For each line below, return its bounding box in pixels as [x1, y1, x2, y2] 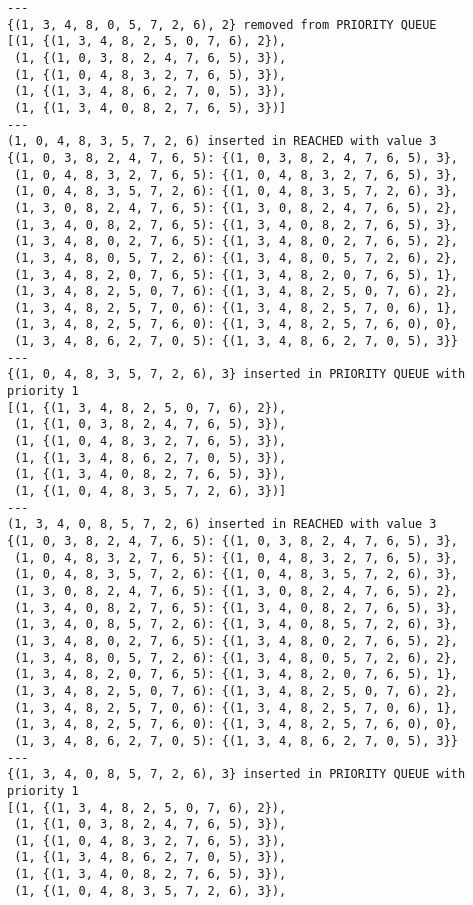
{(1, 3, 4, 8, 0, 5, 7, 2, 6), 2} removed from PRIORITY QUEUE [7, 17, 437, 32]
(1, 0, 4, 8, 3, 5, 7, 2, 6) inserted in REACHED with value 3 [7, 134, 437, 149]
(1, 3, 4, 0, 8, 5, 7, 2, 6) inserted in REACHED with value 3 [7, 517, 437, 532]
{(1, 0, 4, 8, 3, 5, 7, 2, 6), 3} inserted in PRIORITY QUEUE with [7, 367, 466, 382]
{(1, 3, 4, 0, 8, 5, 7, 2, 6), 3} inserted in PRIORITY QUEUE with [7, 767, 466, 782]
